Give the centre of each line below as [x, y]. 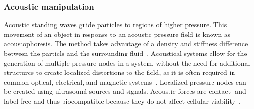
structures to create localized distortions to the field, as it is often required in [120, 72]
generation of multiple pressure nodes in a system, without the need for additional [127, 63]
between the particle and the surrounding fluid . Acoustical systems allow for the [126, 53]
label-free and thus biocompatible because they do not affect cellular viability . [122, 100]
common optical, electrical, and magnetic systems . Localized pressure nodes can [125, 82]
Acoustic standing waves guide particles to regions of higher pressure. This [116, 25]
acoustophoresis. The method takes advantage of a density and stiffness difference [126, 44]
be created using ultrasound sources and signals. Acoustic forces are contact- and [125, 91]
